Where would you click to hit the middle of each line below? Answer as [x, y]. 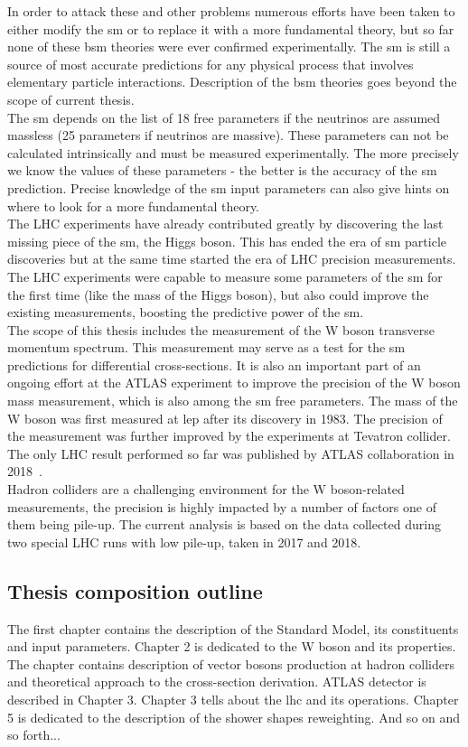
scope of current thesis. [71, 99]
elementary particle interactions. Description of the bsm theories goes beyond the [232, 82]
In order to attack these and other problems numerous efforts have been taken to [231, 11]
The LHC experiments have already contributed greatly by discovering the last [225, 224]
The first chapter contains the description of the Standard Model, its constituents [233, 628]
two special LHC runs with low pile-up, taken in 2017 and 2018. [184, 542]
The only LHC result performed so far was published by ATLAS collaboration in [231, 453]
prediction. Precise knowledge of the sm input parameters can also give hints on [229, 187]
